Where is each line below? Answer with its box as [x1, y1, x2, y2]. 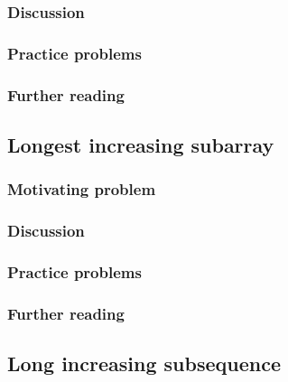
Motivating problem [7, 178, 156, 200]
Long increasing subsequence [7, 349, 281, 377]
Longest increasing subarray [7, 130, 274, 158]
